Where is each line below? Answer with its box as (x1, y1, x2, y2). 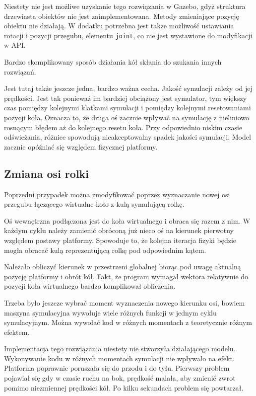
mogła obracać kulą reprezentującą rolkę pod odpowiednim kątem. (4, 244, 206, 255)
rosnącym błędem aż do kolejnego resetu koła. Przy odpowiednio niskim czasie (4, 122, 243, 132)
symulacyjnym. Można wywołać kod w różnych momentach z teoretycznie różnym (4, 317, 252, 327)
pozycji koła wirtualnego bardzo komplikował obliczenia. (4, 281, 176, 291)
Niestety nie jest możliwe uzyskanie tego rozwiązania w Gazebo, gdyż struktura (4, 1, 246, 11)
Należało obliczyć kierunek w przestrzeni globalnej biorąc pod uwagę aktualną (4, 261, 241, 272)
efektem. (4, 326, 30, 337)
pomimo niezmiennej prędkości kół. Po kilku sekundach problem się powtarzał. (4, 382, 244, 393)
